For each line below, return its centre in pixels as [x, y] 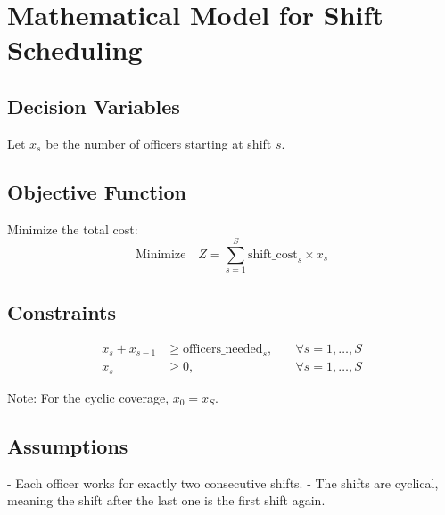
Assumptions [68, 445]
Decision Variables [94, 106]
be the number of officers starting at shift [159, 143]
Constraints [62, 311]
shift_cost [272, 254]
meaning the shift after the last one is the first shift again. [166, 500]
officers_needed [223, 349]
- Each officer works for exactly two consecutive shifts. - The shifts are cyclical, [223, 482]
